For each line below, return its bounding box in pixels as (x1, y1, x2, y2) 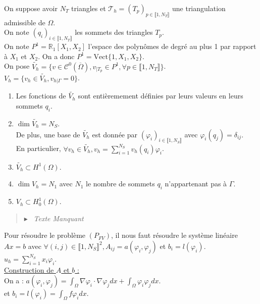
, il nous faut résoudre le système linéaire (111, 230, 238, 240)
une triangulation (172, 3, 226, 13)
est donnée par (92, 129, 138, 139)
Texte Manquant (33, 213, 84, 223)
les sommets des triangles (75, 27, 153, 37)
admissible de (4, 17, 45, 27)
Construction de (4, 264, 54, 275)
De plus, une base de (16, 129, 80, 139)
